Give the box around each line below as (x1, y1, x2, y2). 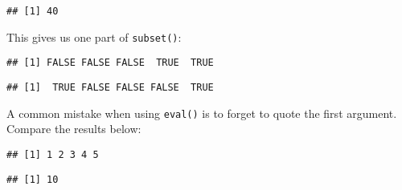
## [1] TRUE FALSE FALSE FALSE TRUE (6, 81, 214, 93)
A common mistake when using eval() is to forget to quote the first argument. (6, 104, 397, 121)
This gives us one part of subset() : (6, 28, 182, 45)
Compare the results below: (6, 120, 142, 137)
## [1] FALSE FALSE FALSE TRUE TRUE (6, 57, 214, 69)
